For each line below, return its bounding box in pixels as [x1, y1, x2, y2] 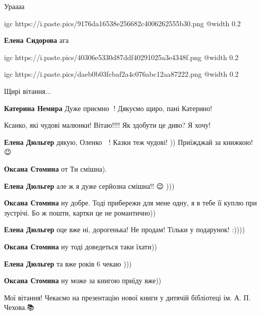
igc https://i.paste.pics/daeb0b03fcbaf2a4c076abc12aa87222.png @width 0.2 [4, 69, 239, 79]
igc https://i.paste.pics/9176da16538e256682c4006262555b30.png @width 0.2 [4, 18, 241, 28]
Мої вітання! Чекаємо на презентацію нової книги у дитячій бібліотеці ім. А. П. [4, 292, 251, 302]
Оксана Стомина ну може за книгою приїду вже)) [4, 275, 162, 286]
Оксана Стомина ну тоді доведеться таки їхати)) [4, 241, 157, 251]
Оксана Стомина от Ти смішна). [4, 163, 107, 174]
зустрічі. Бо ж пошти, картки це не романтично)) [4, 207, 156, 218]
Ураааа [4, 1, 25, 11]
